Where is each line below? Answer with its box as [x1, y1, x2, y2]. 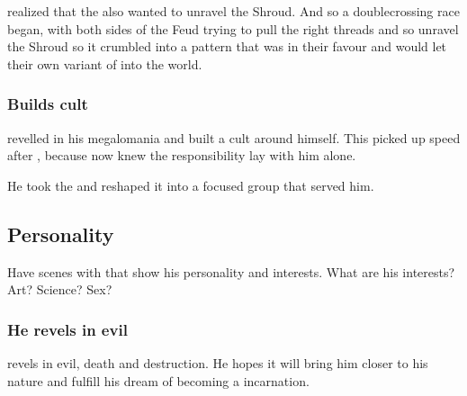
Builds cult [7, 93, 88, 115]
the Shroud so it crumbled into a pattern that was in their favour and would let [7, 37, 447, 56]
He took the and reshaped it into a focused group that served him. [7, 175, 374, 194]
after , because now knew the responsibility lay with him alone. [7, 146, 356, 165]
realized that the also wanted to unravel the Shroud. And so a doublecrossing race [7, 2, 460, 20]
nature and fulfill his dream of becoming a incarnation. [7, 371, 310, 390]
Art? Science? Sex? [7, 280, 112, 299]
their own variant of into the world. [7, 54, 202, 73]
